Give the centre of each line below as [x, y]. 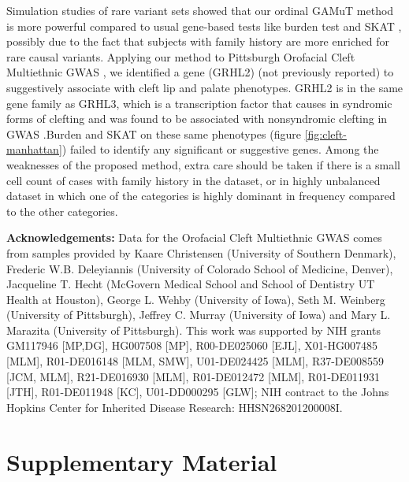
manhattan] [34, 149]
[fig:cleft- [325, 133]
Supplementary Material [142, 461]
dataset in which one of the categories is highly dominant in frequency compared [201, 196]
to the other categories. [62, 211]
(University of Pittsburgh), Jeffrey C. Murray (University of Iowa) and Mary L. [199, 315]
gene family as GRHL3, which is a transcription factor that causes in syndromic [199, 103]
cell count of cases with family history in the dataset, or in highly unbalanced [193, 180]
